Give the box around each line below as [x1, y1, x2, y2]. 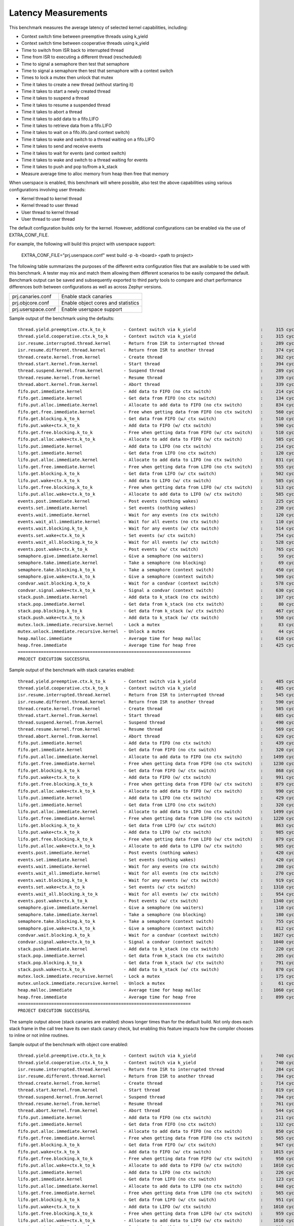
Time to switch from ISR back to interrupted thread [21, 47, 124, 53]
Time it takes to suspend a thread [21, 95, 89, 101]
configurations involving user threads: [9, 186, 86, 192]
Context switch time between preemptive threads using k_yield [21, 33, 148, 39]
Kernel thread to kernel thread [21, 195, 82, 201]
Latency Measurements [9, 7, 108, 18]
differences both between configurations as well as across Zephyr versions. [9, 284, 163, 290]
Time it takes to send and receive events [21, 143, 103, 149]
